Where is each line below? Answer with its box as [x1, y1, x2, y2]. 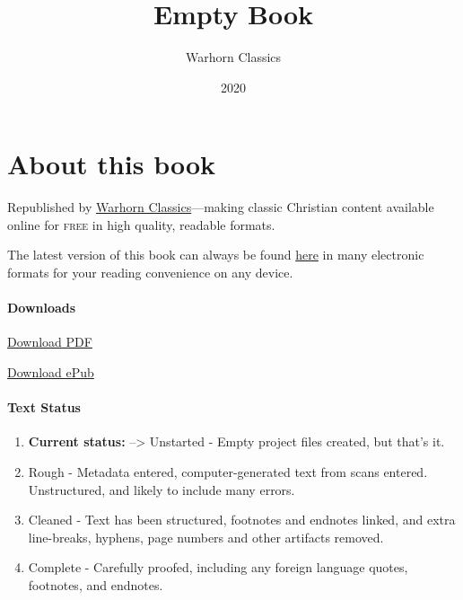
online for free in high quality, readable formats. [7, 215, 275, 234]
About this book [7, 146, 216, 182]
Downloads [7, 298, 76, 317]
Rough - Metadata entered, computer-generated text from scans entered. [28, 463, 428, 481]
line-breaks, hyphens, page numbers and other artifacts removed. [28, 527, 384, 546]
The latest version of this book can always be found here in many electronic [7, 245, 424, 264]
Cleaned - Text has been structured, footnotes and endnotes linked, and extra [28, 510, 456, 529]
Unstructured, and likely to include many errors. [28, 480, 295, 499]
